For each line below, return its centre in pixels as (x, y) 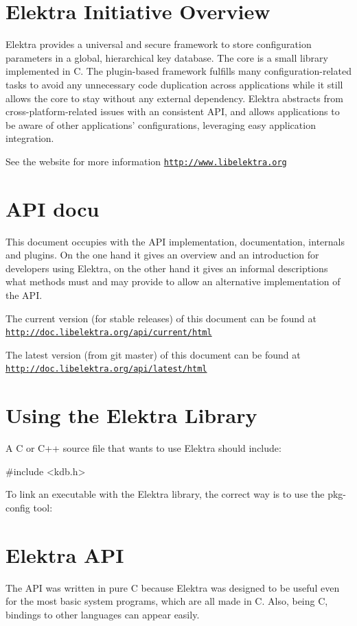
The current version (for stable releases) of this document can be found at (161, 318)
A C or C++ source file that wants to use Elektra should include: (143, 448)
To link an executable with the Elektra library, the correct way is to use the (165, 494)
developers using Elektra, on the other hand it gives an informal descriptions (167, 268)
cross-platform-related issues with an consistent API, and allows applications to (173, 111)
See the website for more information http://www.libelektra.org (146, 161)
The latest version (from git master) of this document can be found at (153, 354)
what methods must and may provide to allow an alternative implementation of (173, 281)
